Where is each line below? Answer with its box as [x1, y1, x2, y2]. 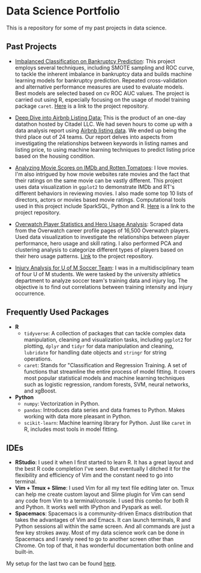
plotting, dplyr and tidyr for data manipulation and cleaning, [23, 342, 174, 350]
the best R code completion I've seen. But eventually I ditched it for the [14, 465, 190, 472]
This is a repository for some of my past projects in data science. [6, 24, 167, 31]
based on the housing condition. [14, 152, 95, 160]
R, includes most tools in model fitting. [23, 426, 119, 433]
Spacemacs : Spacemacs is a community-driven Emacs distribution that [14, 510, 193, 517]
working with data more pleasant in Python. [23, 412, 132, 420]
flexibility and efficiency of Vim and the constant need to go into [14, 471, 174, 479]
